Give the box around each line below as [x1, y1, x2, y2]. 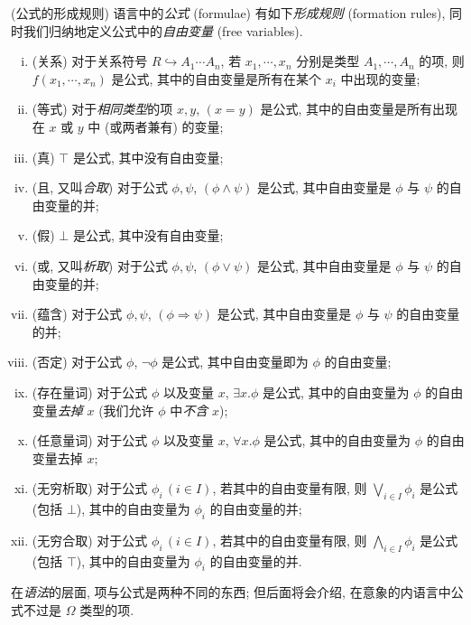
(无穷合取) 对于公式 [32, 530, 148, 549]
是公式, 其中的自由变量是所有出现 [260, 99, 457, 118]
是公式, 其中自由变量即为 [162, 352, 309, 371]
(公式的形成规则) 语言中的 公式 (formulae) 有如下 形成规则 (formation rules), [11, 4, 446, 22]
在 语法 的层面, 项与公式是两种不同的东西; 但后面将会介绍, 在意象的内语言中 [11, 583, 451, 602]
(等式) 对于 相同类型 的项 [32, 99, 173, 118]
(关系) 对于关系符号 [32, 51, 148, 70]
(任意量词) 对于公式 [32, 431, 148, 450]
